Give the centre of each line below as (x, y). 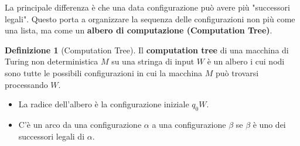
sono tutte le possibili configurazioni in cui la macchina (104, 72)
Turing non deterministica (52, 61)
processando (26, 84)
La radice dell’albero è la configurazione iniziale (104, 104)
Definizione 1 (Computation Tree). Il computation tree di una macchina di (147, 50)
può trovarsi (237, 72)
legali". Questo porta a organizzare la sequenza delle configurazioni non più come (150, 18)
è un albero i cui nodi (246, 61)
